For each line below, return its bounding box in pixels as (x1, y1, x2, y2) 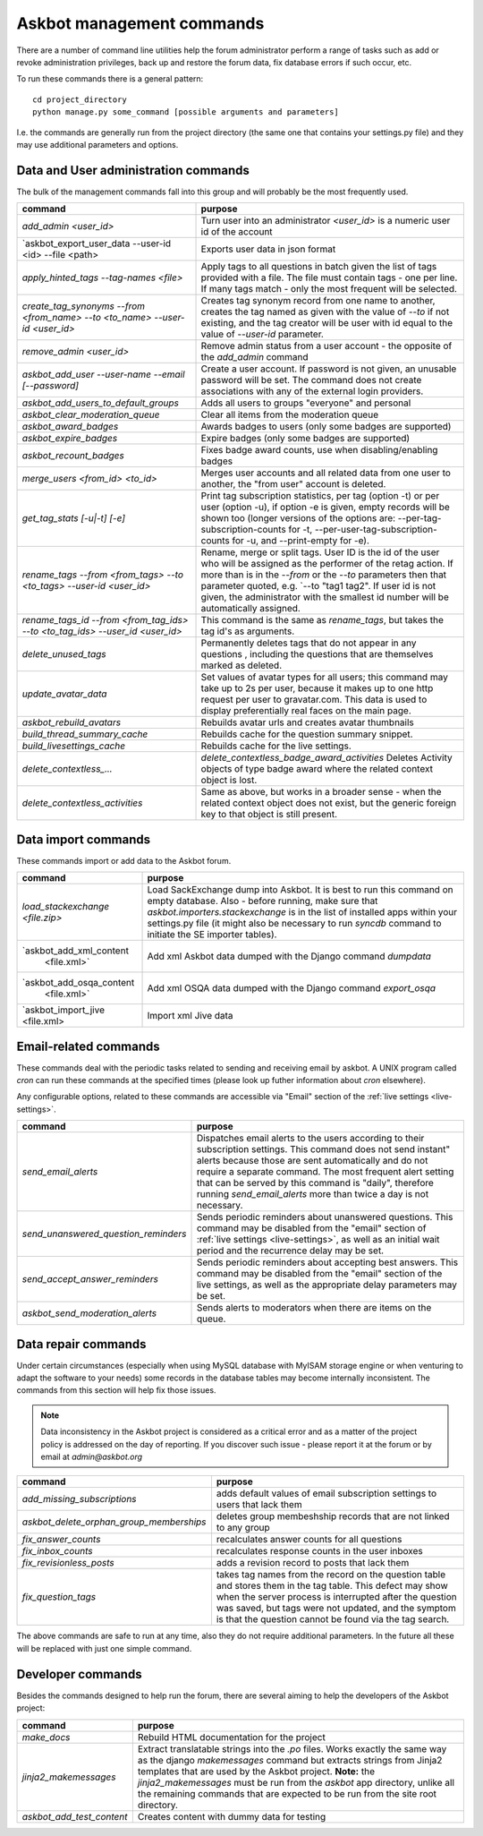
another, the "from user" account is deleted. (200, 478, 386, 491)
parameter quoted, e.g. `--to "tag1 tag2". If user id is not (200, 580, 436, 593)
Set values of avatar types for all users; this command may (200, 671, 449, 684)
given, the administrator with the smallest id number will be (200, 591, 449, 603)
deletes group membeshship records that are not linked (216, 1510, 451, 1523)
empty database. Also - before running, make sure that (147, 895, 378, 908)
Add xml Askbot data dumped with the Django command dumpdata (147, 950, 431, 962)
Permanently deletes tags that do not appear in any (200, 636, 417, 649)
